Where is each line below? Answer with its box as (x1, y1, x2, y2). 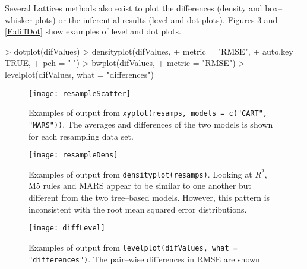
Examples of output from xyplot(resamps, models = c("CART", (29, 106, 268, 119)
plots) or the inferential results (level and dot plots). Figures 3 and (34, 13, 278, 26)
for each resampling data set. (29, 129, 134, 142)
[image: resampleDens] (29, 151, 118, 160)
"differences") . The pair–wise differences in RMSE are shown (29, 252, 260, 265)
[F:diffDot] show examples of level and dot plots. (5, 25, 181, 37)
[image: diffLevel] (29, 224, 105, 233)
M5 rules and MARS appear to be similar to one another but (29, 179, 252, 192)
